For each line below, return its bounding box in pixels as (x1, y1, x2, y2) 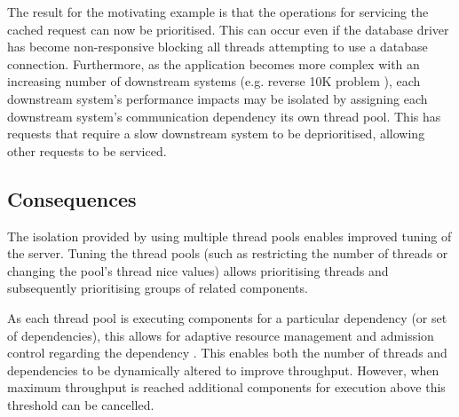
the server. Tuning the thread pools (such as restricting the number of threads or (7, 244, 448, 263)
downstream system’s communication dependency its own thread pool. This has (7, 106, 441, 125)
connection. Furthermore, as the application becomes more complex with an (7, 54, 420, 73)
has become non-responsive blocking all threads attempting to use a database (7, 37, 428, 56)
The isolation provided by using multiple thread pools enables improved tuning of (7, 226, 452, 245)
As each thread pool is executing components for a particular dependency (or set (7, 308, 447, 327)
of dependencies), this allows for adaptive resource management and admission (7, 326, 434, 344)
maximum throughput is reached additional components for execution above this (7, 378, 446, 397)
